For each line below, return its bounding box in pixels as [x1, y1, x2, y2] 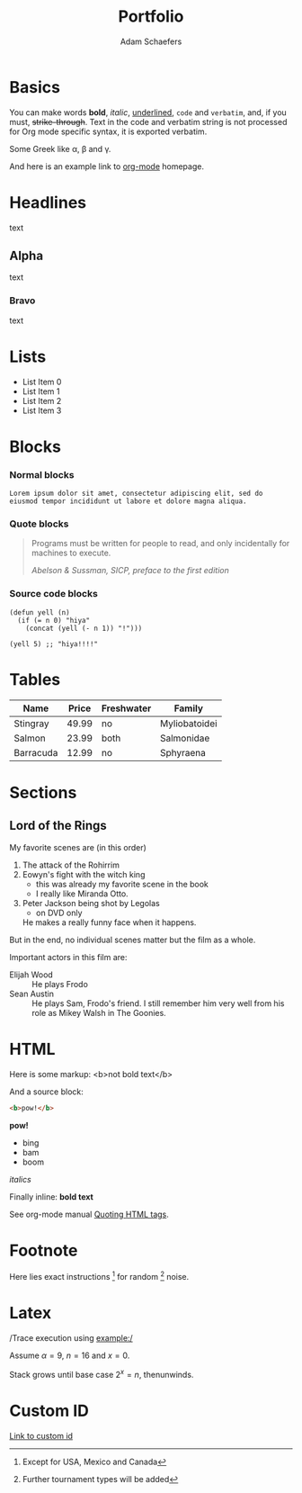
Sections [9, 782, 77, 803]
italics [9, 1174, 31, 1184]
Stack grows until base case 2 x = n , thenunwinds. [9, 1368, 194, 1380]
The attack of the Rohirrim [22, 859, 120, 870]
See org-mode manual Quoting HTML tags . [9, 1209, 169, 1219]
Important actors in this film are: [9, 951, 128, 962]
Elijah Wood [9, 969, 54, 980]
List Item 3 [22, 405, 62, 416]
